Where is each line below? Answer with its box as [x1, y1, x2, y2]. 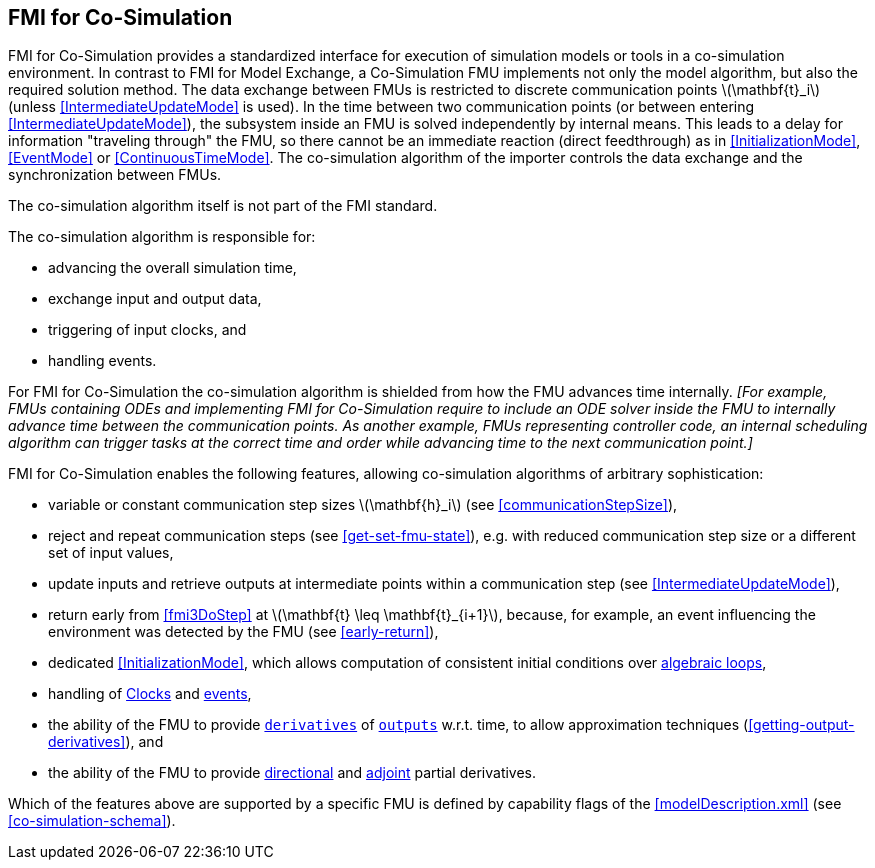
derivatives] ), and [48, 733, 164, 751]
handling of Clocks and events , [48, 685, 252, 703]
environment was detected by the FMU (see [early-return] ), [48, 623, 439, 641]
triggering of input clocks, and [48, 321, 247, 339]
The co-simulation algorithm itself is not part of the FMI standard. [8, 197, 438, 215]
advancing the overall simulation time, [48, 259, 297, 277]
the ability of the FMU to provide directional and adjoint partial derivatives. [48, 764, 537, 782]
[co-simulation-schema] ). [8, 812, 176, 830]
